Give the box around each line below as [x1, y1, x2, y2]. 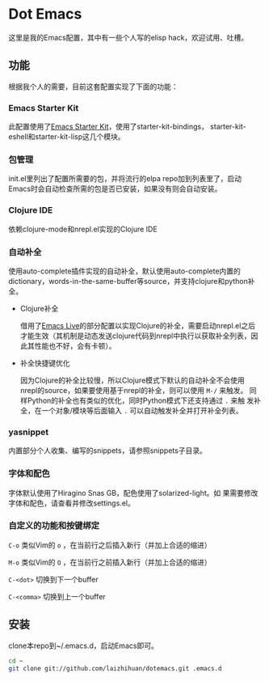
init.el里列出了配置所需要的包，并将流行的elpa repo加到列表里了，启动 [8, 174, 242, 184]
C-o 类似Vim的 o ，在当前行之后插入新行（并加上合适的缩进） [8, 539, 212, 550]
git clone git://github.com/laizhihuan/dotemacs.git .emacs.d [8, 664, 222, 672]
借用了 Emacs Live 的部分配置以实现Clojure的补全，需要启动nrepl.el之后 [19, 320, 256, 330]
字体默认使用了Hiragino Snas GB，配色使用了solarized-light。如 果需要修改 [8, 488, 258, 497]
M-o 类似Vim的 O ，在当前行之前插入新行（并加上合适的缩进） [8, 557, 212, 567]
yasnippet [8, 426, 49, 438]
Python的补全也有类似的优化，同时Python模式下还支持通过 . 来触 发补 [27, 395, 261, 405]
